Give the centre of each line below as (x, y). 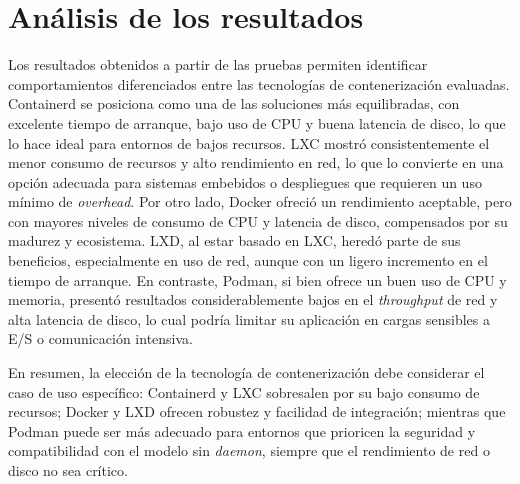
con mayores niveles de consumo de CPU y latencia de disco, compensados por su (258, 220)
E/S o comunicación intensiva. (100, 338)
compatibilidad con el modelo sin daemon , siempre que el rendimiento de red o (249, 450)
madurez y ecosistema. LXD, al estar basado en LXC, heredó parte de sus (234, 240)
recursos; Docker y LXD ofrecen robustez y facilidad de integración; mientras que (257, 411)
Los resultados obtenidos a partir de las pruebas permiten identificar (218, 64)
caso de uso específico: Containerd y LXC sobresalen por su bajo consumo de (244, 391)
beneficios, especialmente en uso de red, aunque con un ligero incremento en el (248, 260)
